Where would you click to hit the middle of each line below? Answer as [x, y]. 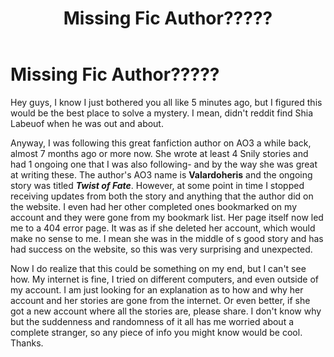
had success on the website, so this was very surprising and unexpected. [161, 249]
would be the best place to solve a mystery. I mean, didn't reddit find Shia [162, 113]
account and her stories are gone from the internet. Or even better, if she [160, 300]
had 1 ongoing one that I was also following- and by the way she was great [164, 164]
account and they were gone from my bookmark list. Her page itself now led [167, 217]
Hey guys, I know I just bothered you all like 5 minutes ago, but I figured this [166, 102]
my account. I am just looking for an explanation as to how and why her [157, 289]
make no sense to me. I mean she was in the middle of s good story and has [167, 238]
